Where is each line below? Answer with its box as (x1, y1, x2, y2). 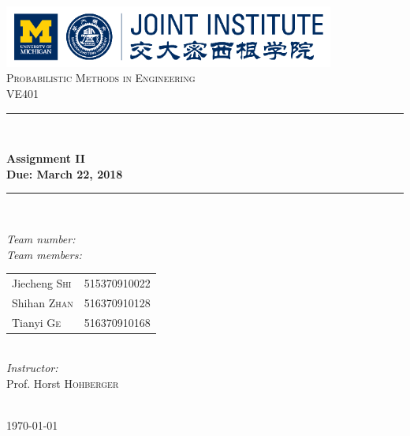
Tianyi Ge (12, 314, 61, 330)
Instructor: (6, 359, 58, 376)
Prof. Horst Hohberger (6, 374, 119, 391)
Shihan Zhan (12, 294, 73, 310)
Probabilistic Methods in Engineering (6, 70, 196, 86)
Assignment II (6, 150, 85, 167)
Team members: (6, 246, 82, 262)
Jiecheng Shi (12, 274, 72, 291)
